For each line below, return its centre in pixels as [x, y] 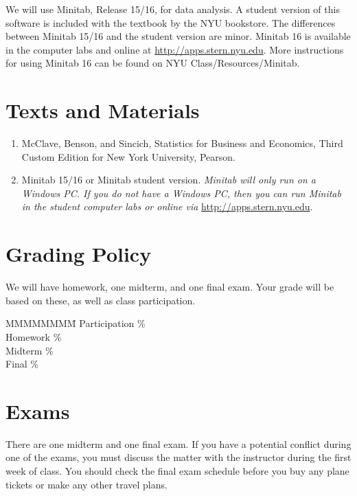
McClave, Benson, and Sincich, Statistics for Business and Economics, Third [182, 143]
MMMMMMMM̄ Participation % [76, 323]
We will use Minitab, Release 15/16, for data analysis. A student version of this [173, 9]
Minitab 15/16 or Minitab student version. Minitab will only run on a [169, 180]
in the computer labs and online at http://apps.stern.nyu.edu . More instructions [175, 49]
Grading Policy [79, 254]
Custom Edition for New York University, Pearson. [128, 156]
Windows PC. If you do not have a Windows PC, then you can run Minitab [181, 193]
